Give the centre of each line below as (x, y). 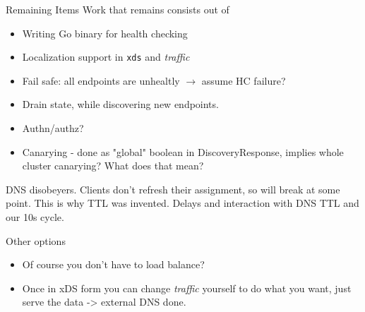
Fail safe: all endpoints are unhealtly (101, 80)
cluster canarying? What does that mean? (113, 166)
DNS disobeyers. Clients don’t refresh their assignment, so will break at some (173, 189)
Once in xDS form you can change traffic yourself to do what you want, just (187, 288)
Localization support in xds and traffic (106, 57)
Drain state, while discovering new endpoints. (120, 104)
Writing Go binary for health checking (105, 33)
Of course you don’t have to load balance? (113, 264)
